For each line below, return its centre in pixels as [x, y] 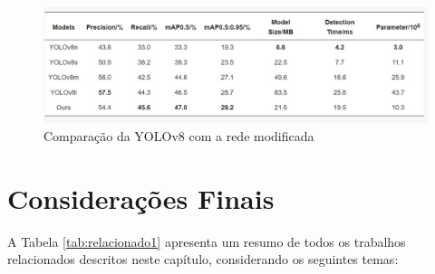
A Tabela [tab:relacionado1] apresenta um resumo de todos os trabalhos [207, 241]
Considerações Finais [141, 198]
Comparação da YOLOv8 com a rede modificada [179, 135]
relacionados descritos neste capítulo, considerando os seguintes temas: [203, 259]
